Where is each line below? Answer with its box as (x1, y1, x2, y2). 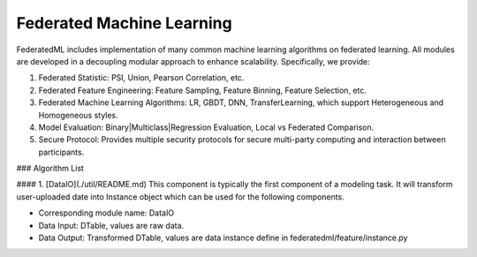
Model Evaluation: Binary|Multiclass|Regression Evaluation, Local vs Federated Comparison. (38, 122, 375, 132)
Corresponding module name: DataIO (38, 208, 175, 218)
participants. (38, 147, 85, 157)
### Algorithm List (16, 163, 84, 174)
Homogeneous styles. (38, 110, 118, 120)
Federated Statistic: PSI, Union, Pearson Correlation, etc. (38, 72, 245, 83)
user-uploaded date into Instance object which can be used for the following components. (16, 191, 344, 202)
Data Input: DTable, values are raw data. (38, 220, 185, 231)
